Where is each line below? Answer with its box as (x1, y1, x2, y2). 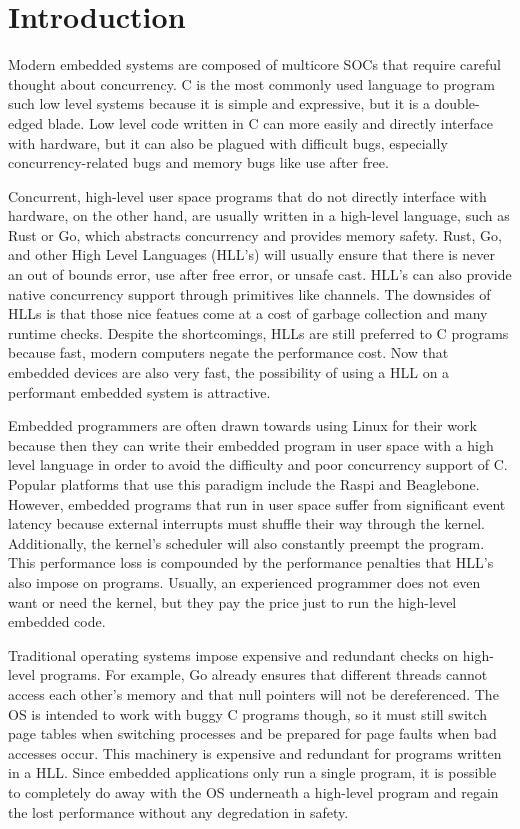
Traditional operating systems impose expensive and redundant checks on (8, 644, 459, 665)
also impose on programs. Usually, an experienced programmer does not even (8, 571, 481, 592)
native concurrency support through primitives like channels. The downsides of (8, 283, 491, 304)
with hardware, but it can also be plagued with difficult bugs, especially (8, 132, 448, 153)
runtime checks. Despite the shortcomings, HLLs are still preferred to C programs (8, 322, 509, 343)
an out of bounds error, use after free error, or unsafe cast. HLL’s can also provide (8, 264, 512, 285)
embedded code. (8, 611, 106, 632)
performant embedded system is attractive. (8, 381, 271, 402)
